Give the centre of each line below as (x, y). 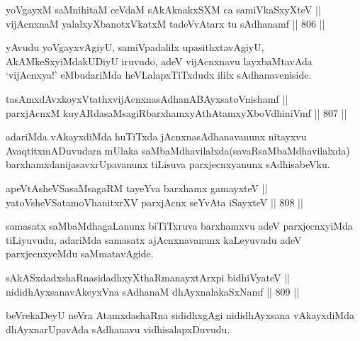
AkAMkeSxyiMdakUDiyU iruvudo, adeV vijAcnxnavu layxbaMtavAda (159, 61)
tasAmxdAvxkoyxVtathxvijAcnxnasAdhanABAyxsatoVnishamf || (147, 98)
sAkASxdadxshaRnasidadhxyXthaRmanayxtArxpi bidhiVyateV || (148, 277)
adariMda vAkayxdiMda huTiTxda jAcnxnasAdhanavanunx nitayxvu (156, 136)
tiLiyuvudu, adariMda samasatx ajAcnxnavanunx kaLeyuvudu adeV (154, 239)
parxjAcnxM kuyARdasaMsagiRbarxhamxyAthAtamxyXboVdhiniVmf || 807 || (176, 112)
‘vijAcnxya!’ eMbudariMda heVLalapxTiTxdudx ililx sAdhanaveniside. (159, 75)
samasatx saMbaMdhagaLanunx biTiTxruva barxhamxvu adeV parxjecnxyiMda (179, 226)
